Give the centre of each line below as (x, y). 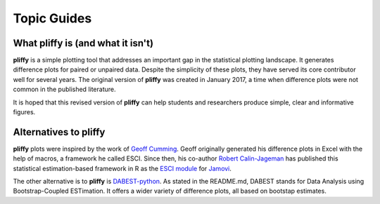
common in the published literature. (64, 89)
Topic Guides (52, 18)
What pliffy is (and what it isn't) (83, 43)
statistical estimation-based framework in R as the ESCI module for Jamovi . (122, 168)
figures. (24, 112)
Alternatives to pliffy (59, 132)
